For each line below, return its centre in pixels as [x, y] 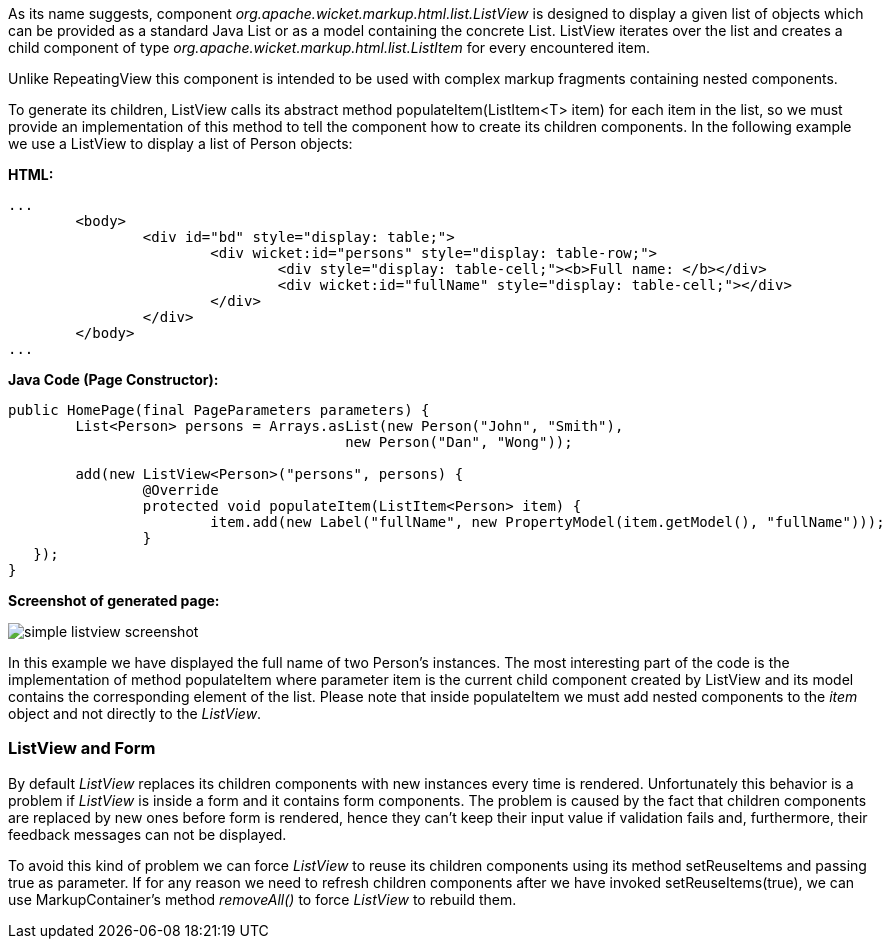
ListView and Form [82, 748]
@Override [180, 490]
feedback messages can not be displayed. [147, 834]
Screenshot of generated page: [114, 600]
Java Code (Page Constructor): [113, 379]
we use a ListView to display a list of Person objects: [180, 143]
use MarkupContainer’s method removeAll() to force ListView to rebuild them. [262, 899]
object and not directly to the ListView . [135, 713]
